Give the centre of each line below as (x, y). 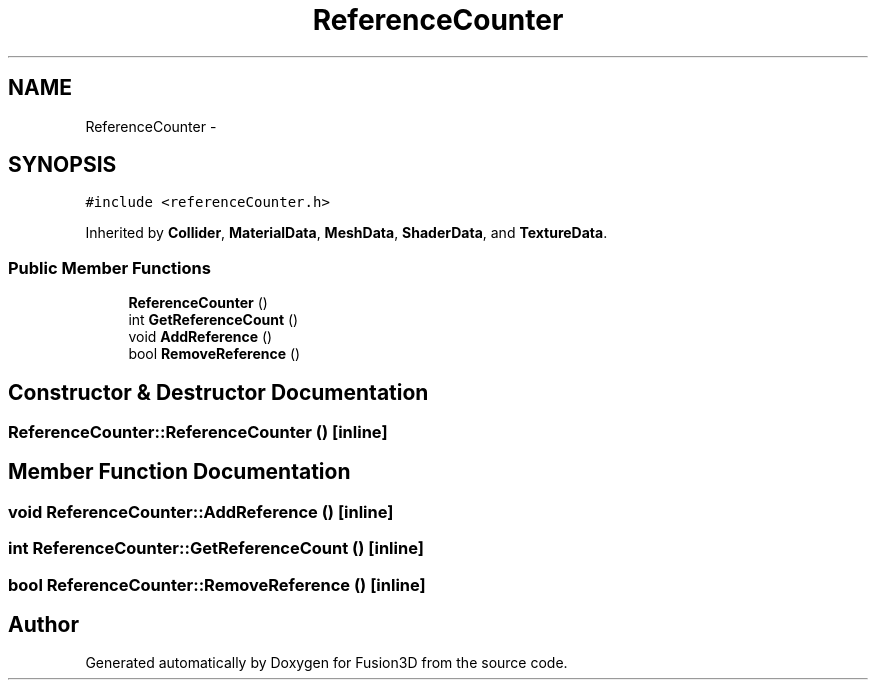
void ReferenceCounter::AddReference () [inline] (201, 511)
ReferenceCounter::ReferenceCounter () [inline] (198, 432)
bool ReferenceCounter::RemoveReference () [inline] (217, 584)
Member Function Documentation (179, 472)
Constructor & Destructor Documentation (218, 392)
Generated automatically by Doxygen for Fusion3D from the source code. (326, 663)
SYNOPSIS (62, 165)
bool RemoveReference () (214, 354)
